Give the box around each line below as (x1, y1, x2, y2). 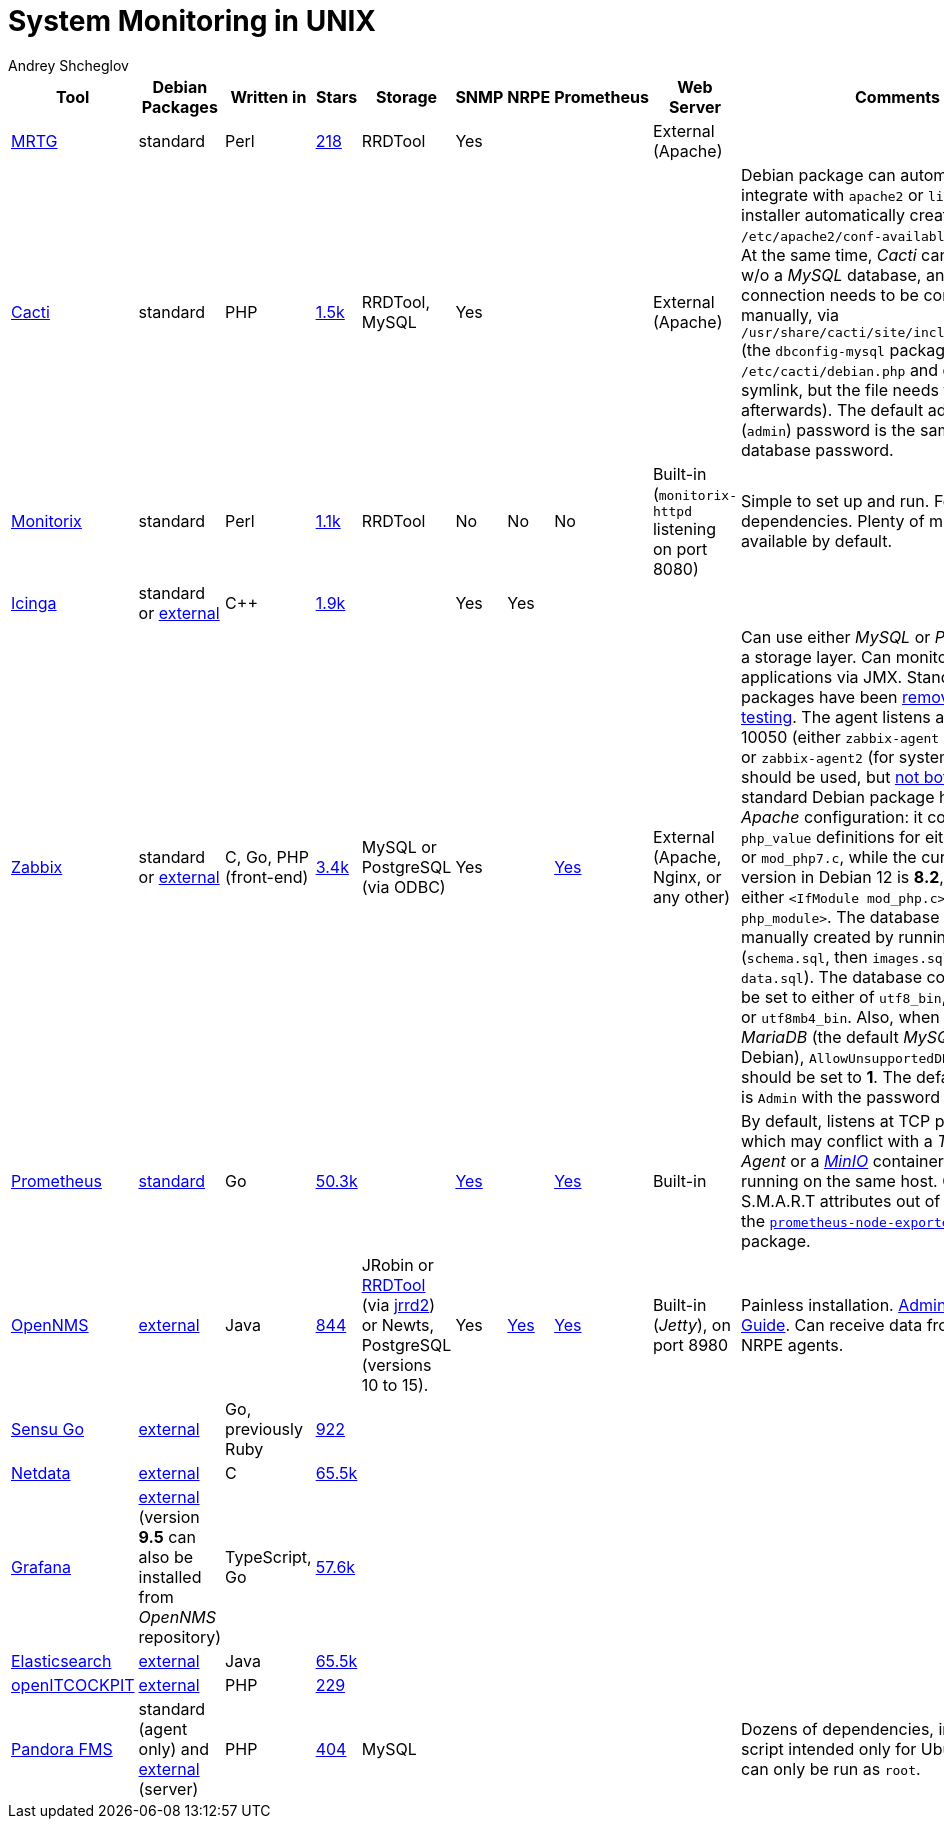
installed (138, 1566, 202, 1587)
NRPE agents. (741, 1334, 844, 1355)
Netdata (11, 1462, 71, 1483)
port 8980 (652, 1334, 729, 1355)
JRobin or (361, 1254, 434, 1275)
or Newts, (361, 1314, 435, 1335)
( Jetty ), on (652, 1314, 731, 1335)
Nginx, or (652, 866, 722, 887)
